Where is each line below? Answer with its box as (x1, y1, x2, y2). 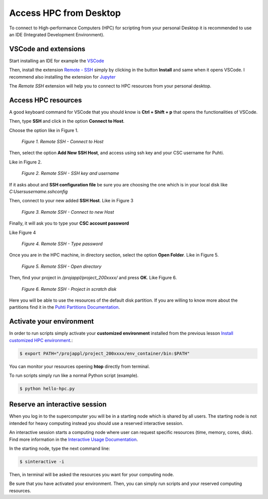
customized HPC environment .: (9, 337, 73, 343)
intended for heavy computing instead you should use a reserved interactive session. (9, 420, 184, 426)
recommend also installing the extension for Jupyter (9, 74, 116, 80)
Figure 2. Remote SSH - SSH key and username (21, 170, 119, 176)
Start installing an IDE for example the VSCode (9, 58, 104, 64)
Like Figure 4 (9, 229, 36, 236)
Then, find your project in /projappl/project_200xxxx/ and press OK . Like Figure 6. (9, 275, 177, 281)
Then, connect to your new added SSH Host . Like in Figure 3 (9, 198, 134, 204)
